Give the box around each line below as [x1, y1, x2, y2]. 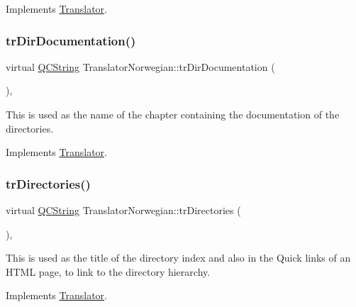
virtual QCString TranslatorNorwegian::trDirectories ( [6, 203, 241, 217]
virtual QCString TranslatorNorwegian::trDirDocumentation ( [6, 59, 275, 74]
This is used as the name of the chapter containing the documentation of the [6, 107, 340, 121]
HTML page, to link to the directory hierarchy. [6, 264, 211, 279]
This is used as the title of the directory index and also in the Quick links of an [6, 250, 351, 265]
